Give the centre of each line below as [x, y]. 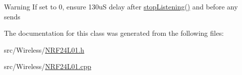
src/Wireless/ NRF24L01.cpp [48, 66]
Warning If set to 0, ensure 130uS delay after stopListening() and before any [121, 6]
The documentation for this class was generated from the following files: [114, 33]
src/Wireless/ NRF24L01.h [44, 49]
